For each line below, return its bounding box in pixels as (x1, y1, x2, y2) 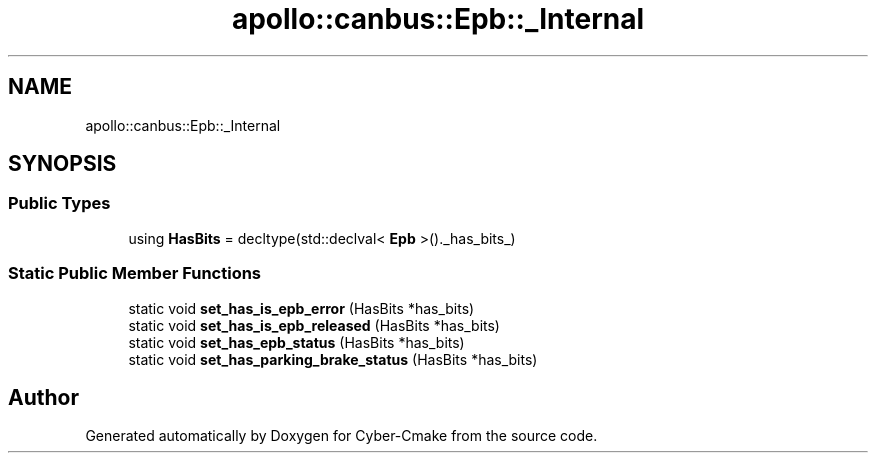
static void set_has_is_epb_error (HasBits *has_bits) (128, 299, 475, 317)
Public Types (8, 193, 111, 214)
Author (8, 384, 79, 410)
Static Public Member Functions (8, 263, 262, 284)
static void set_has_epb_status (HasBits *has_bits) (128, 333, 465, 351)
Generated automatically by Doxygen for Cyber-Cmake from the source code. (85, 427, 598, 445)
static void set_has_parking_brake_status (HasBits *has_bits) (128, 350, 538, 368)
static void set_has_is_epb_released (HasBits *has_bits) (128, 316, 500, 334)
